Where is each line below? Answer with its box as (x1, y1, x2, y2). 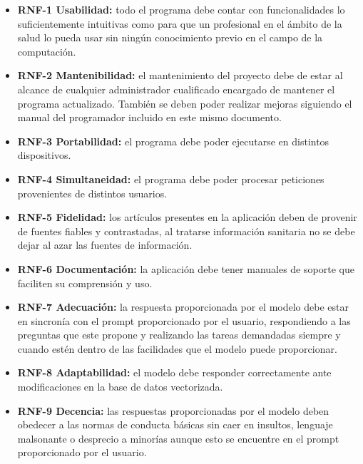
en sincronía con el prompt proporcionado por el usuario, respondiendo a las (17, 313, 351, 328)
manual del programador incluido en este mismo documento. (17, 110, 282, 125)
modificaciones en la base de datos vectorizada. (17, 379, 223, 394)
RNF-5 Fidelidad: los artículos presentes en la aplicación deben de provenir (17, 210, 357, 225)
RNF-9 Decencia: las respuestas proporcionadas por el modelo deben (17, 403, 329, 418)
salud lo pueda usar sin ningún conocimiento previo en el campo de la (17, 30, 323, 45)
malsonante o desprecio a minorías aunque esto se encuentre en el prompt (17, 431, 339, 445)
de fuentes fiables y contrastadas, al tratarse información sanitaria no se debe (17, 223, 355, 238)
